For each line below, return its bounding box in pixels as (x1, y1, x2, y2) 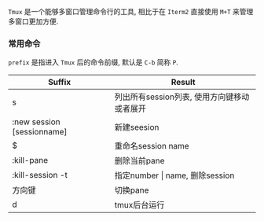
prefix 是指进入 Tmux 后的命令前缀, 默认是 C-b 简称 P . (8, 57, 178, 67)
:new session (12, 116, 60, 127)
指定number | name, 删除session (114, 170, 235, 181)
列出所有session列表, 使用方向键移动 (114, 91, 250, 102)
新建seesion (114, 122, 159, 133)
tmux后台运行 (114, 200, 165, 211)
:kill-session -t (12, 170, 68, 181)
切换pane (114, 185, 149, 196)
